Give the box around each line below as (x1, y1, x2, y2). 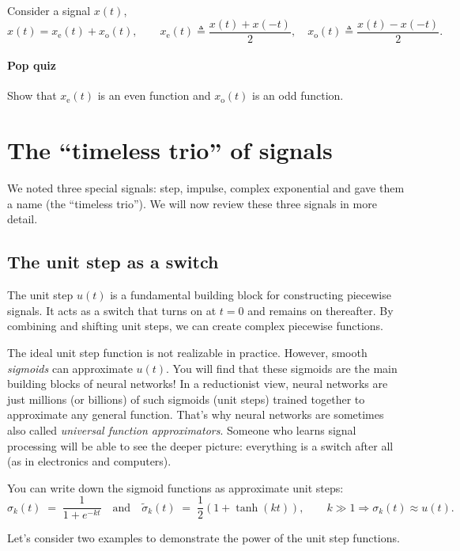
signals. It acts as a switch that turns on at (7, 302, 217, 318)
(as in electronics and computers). (7, 453, 172, 469)
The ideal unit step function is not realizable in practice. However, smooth (7, 344, 368, 360)
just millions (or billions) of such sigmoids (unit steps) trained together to (7, 390, 365, 407)
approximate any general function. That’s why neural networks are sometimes (7, 406, 384, 423)
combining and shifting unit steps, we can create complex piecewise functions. (7, 317, 384, 334)
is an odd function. (252, 87, 344, 104)
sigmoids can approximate (7, 359, 133, 376)
